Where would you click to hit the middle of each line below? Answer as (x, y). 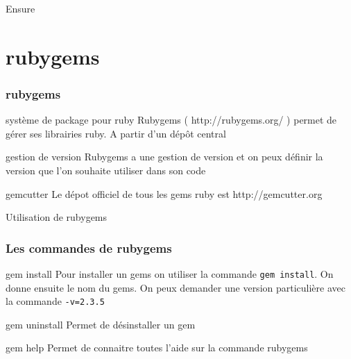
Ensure (20, 8)
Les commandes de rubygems (89, 248)
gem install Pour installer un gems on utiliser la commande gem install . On (170, 273)
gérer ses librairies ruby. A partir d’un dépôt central (116, 133)
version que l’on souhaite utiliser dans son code (106, 170)
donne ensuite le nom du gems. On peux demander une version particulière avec (175, 287)
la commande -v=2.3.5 (55, 301)
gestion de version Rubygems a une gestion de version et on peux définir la (164, 157)
